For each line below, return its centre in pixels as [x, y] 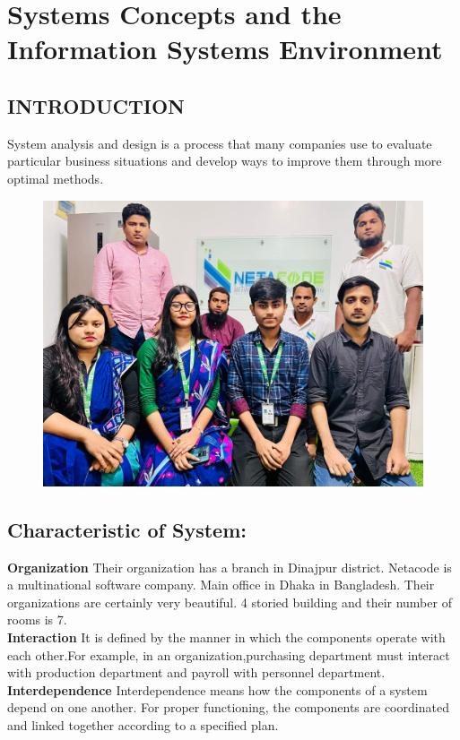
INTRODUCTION [96, 105]
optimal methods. [56, 178]
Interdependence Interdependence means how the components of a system [217, 689]
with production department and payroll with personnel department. [196, 672]
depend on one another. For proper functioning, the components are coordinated [228, 707]
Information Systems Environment [225, 49]
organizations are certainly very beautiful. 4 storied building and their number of [230, 602]
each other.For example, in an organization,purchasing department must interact [229, 654]
